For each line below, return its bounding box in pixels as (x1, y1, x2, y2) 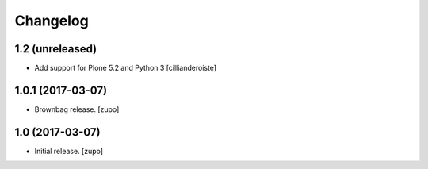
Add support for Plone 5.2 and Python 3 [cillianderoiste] (34, 63, 217, 73)
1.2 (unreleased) (14, 42, 97, 56)
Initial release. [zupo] (34, 146, 103, 156)
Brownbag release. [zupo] (34, 104, 120, 114)
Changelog (14, 12, 89, 29)
